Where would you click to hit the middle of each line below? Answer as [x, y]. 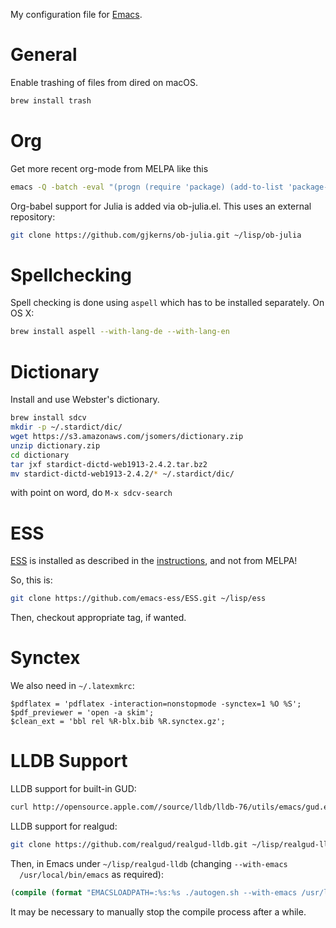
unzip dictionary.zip [55, 445]
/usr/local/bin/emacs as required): [91, 874]
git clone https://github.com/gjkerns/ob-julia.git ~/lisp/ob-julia [156, 235]
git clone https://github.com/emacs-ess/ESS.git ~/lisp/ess [138, 599]
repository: [33, 216]
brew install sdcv [48, 418]
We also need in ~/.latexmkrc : [72, 686]
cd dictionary [40, 455]
